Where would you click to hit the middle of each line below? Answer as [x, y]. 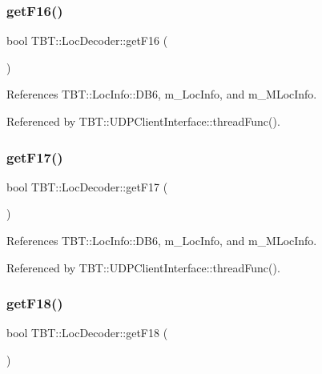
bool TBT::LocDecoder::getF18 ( [87, 333]
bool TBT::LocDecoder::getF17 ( [87, 186]
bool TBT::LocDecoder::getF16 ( [87, 40]
